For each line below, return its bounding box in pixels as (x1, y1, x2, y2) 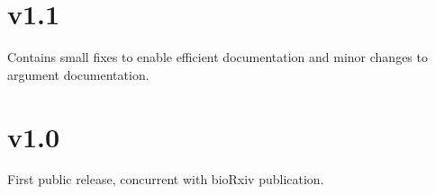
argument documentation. (7, 65, 150, 84)
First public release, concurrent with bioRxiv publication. (7, 170, 324, 189)
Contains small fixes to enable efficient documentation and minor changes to (7, 48, 428, 66)
